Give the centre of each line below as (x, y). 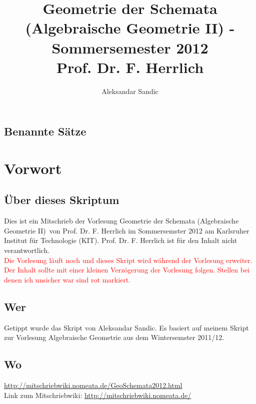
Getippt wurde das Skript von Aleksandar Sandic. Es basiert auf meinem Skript (126, 327)
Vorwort (33, 168)
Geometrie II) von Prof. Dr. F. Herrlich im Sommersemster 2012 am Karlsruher (127, 230)
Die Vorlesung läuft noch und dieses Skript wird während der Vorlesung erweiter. (128, 260)
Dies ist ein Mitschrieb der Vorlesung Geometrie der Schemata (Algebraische (121, 221)
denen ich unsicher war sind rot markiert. (67, 279)
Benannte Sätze (45, 131)
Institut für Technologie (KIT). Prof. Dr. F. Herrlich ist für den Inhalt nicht (121, 240)
